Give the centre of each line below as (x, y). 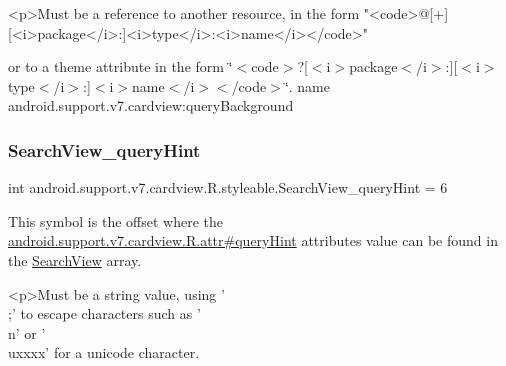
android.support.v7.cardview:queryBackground (151, 105)
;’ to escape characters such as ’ (104, 313)
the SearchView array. (75, 259)
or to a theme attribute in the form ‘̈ (120, 66)
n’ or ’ (27, 332)
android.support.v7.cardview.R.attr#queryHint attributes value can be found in (253, 240)
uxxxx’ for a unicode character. (104, 352)
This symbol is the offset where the (115, 220)
